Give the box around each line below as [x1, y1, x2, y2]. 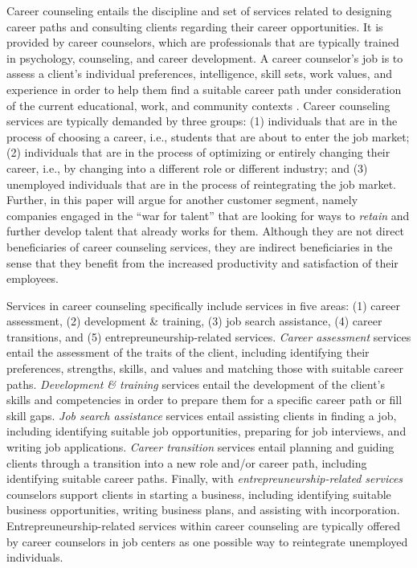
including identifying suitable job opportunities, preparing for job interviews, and [6, 423, 407, 439]
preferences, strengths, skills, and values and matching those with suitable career [6, 360, 403, 377]
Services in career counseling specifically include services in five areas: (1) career [6, 296, 400, 313]
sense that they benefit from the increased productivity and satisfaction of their [6, 254, 399, 271]
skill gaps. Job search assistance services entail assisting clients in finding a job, [6, 407, 397, 423]
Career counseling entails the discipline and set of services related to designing [6, 2, 392, 18]
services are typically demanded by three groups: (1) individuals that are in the [6, 112, 398, 129]
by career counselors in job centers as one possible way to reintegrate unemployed [6, 533, 408, 550]
